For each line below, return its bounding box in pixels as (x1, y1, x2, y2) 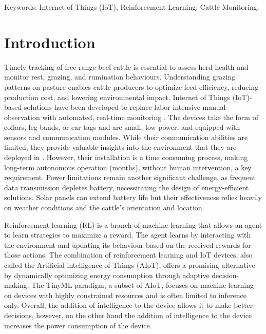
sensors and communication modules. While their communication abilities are (4, 131, 248, 142)
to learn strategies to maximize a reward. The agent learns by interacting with (4, 229, 251, 240)
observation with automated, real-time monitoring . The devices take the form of (4, 111, 258, 122)
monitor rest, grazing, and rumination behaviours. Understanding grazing (4, 71, 236, 82)
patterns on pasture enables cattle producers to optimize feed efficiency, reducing (4, 81, 259, 92)
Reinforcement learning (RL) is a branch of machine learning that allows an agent (4, 219, 262, 230)
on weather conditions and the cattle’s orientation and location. (4, 202, 204, 213)
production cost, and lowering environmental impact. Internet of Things (4, 91, 231, 102)
